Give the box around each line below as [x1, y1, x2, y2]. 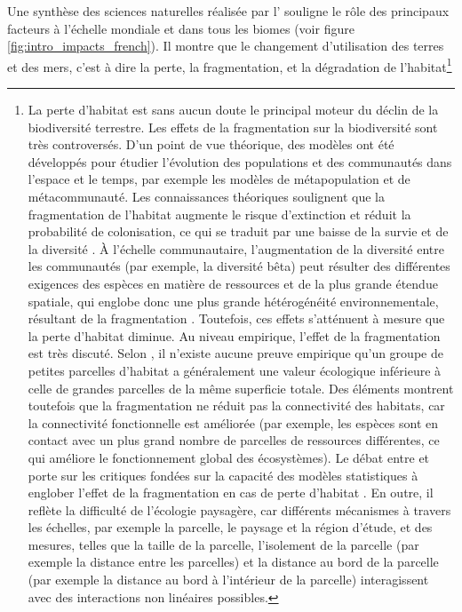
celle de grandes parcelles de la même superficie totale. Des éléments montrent [28, 378, 454, 397]
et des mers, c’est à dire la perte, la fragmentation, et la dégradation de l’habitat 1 [7, 54, 452, 76]
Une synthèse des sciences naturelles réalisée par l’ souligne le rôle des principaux [7, 2, 450, 20]
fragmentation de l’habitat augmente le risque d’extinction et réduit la [28, 204, 411, 223]
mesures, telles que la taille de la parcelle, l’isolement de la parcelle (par [28, 535, 419, 553]
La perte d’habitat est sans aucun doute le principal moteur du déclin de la [28, 100, 439, 119]
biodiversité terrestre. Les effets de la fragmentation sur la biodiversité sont [28, 117, 438, 136]
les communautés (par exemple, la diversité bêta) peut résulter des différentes [28, 257, 450, 275]
